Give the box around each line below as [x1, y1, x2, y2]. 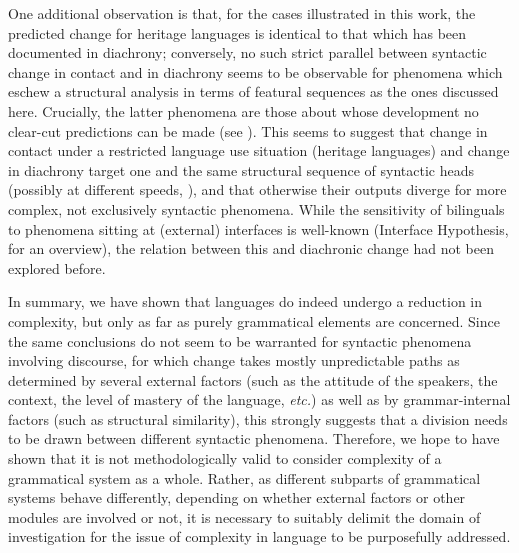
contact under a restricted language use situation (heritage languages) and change [8, 140, 510, 161]
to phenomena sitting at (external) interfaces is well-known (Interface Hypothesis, [8, 218, 509, 239]
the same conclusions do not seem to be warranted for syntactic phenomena [8, 330, 472, 351]
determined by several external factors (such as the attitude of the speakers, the [8, 369, 498, 390]
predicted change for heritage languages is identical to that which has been [8, 22, 467, 43]
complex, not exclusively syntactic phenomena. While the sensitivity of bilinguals [8, 198, 505, 219]
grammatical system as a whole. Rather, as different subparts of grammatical [8, 467, 481, 488]
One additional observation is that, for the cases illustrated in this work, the [8, 3, 476, 23]
